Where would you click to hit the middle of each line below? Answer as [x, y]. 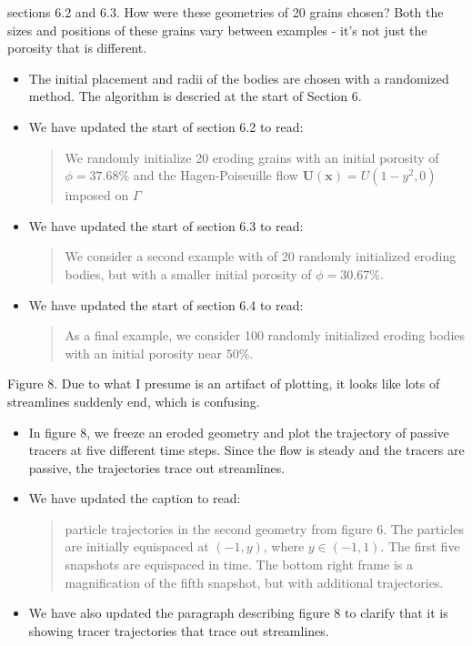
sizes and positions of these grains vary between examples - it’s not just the [217, 30]
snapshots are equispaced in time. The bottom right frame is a [239, 565]
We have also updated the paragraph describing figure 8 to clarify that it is [238, 613]
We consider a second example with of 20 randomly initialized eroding [261, 256]
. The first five [420, 546]
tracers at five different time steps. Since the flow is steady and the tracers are [246, 450]
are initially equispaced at [137, 546]
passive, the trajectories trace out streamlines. [157, 467]
